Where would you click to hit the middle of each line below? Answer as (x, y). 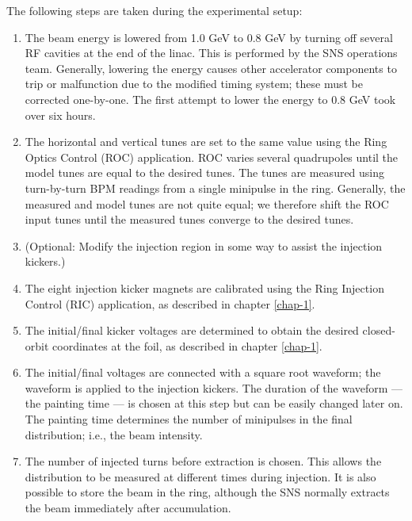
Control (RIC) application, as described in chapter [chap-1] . (170, 303)
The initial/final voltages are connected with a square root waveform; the (203, 372)
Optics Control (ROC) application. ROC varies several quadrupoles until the (212, 157)
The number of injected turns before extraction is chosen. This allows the (203, 461)
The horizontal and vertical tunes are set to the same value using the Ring (206, 142)
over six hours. (60, 115)
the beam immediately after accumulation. (128, 508)
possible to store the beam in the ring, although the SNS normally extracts (207, 492)
